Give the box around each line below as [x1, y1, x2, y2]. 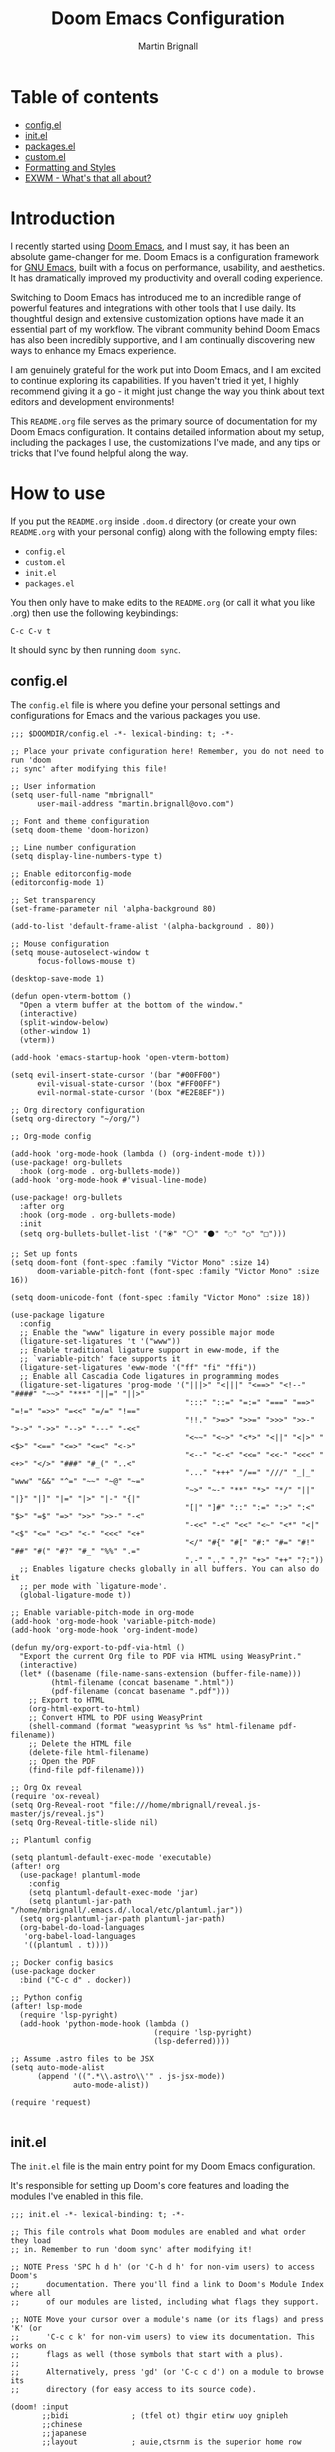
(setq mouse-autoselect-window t [10, 948, 150, 958]
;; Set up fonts [10, 1249, 78, 1259]
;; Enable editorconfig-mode [10, 869, 132, 879]
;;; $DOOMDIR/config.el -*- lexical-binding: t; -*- [10, 729, 235, 739]
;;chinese [41, 2420, 83, 2430]
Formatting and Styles [24, 161, 117, 173]
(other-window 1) [19, 1027, 92, 1037]
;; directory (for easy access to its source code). [10, 2385, 257, 2395]
